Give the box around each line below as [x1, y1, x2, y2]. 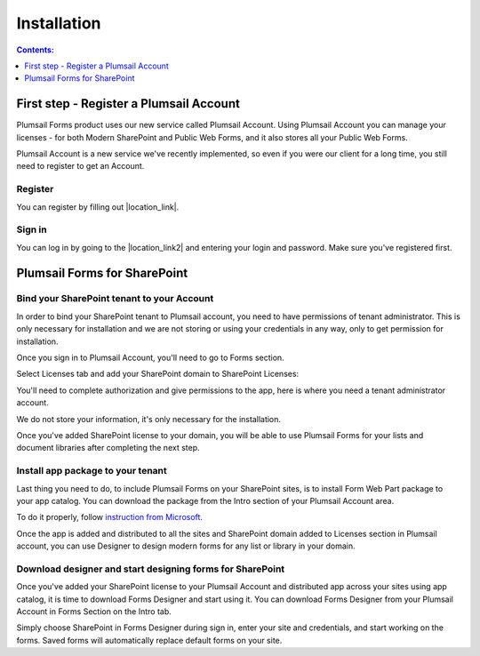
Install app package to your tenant [16, 465, 168, 477]
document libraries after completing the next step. [16, 443, 200, 453]
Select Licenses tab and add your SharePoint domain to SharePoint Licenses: [16, 369, 300, 380]
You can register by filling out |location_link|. [16, 201, 180, 212]
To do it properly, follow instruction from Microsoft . [16, 512, 204, 523]
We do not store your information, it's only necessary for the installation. [16, 413, 282, 424]
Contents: [16, 44, 55, 55]
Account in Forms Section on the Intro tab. [16, 605, 172, 617]
